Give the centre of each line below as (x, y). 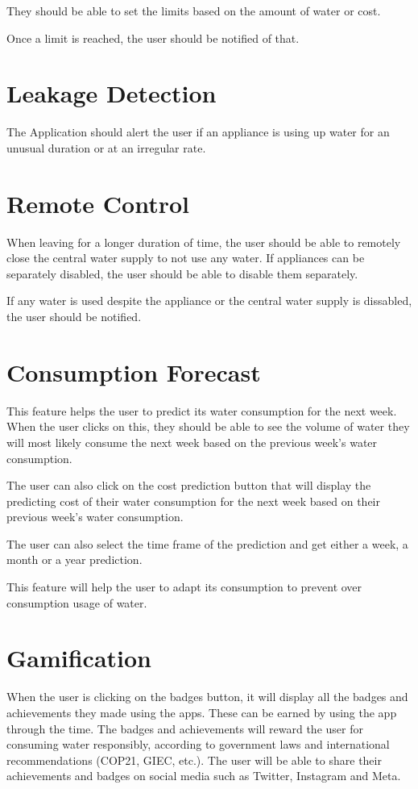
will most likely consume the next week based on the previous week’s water (192, 442)
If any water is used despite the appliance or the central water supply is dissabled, (209, 301)
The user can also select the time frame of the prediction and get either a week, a (207, 543)
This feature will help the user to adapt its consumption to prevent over (184, 587)
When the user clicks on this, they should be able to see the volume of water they (208, 426)
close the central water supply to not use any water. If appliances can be (186, 258)
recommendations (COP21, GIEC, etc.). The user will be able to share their (194, 760)
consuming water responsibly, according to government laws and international (198, 744)
